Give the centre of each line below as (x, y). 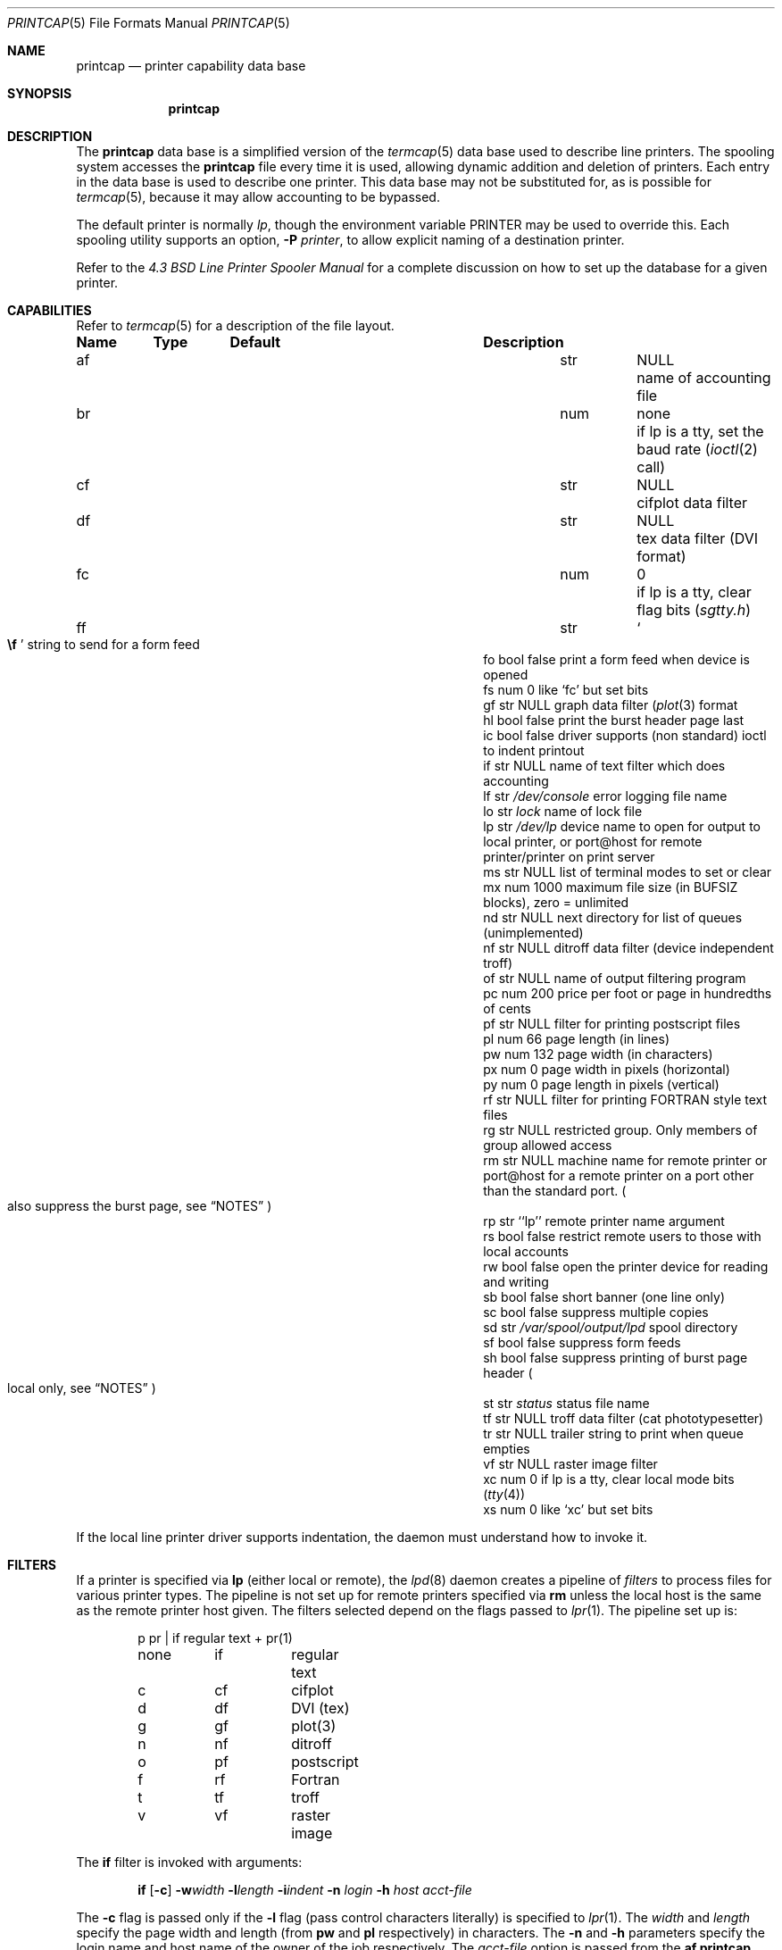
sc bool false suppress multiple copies (596, 1312)
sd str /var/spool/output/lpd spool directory (611, 1327)
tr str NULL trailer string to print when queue (613, 1433)
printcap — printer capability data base (191, 66)
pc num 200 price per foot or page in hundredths (628, 993)
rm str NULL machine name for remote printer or (625, 1160)
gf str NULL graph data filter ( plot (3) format (611, 705)
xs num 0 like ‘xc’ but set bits (568, 1509)
